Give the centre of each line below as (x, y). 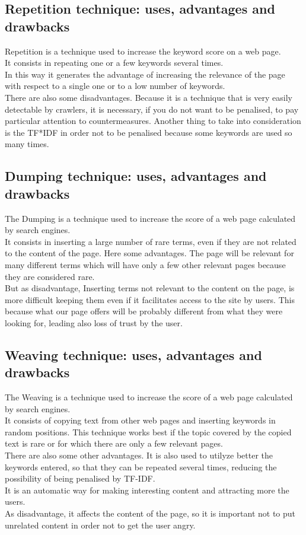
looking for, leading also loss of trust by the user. (94, 322)
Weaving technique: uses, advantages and (133, 354)
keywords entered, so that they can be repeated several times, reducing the (141, 466)
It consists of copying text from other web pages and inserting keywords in (140, 420)
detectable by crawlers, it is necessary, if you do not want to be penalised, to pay (152, 109)
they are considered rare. (50, 276)
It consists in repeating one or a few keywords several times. (114, 63)
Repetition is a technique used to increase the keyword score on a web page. (143, 51)
